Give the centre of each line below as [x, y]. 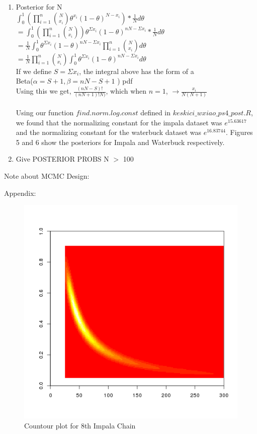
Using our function [45, 113]
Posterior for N [39, 7]
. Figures [239, 132]
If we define [34, 71]
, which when [126, 91]
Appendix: [20, 193]
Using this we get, [44, 91]
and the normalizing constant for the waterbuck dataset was [109, 132]
